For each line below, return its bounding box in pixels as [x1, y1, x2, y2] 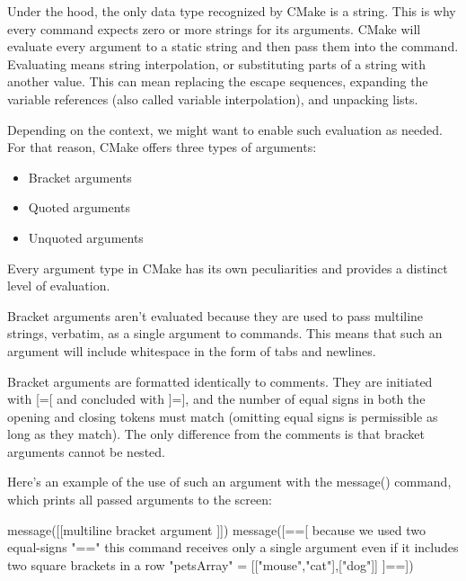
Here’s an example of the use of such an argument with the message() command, [7, 472, 452, 491]
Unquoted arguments [28, 228, 144, 246]
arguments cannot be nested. [7, 442, 165, 460]
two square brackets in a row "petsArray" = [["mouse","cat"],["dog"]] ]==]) [7, 555, 414, 574]
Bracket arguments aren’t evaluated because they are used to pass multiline [7, 306, 424, 325]
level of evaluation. [7, 276, 110, 295]
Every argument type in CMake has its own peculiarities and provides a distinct [7, 258, 448, 277]
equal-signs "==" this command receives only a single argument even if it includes [7, 538, 459, 557]
